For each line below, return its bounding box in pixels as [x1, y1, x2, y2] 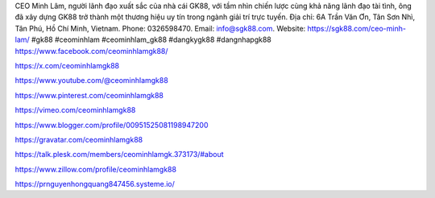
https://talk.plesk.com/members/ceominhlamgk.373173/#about [14, 150, 225, 159]
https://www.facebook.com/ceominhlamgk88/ [14, 46, 168, 56]
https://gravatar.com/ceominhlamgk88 [14, 134, 143, 144]
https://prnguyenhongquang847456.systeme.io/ [14, 179, 175, 189]
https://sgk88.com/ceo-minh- [307, 23, 407, 33]
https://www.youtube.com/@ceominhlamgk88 [14, 76, 168, 85]
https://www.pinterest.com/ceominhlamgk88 [14, 90, 164, 100]
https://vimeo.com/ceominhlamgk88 [14, 105, 136, 115]
